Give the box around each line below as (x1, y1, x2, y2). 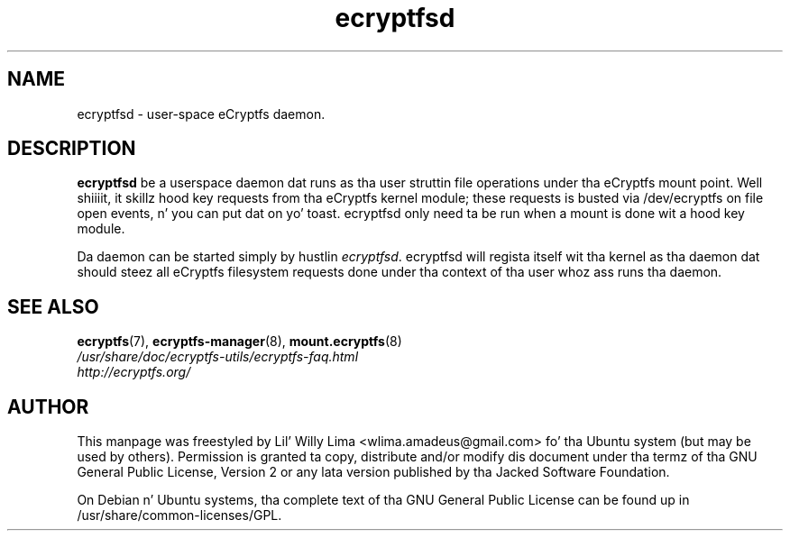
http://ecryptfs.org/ (77, 364, 191, 380)
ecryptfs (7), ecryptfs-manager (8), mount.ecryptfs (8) (77, 333, 402, 350)
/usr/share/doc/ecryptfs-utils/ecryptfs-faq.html (77, 349, 359, 365)
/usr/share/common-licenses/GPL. (77, 507, 282, 524)
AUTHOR (7, 395, 89, 418)
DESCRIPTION (7, 137, 136, 160)
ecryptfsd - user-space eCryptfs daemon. (77, 105, 326, 122)
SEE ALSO (7, 295, 99, 318)
